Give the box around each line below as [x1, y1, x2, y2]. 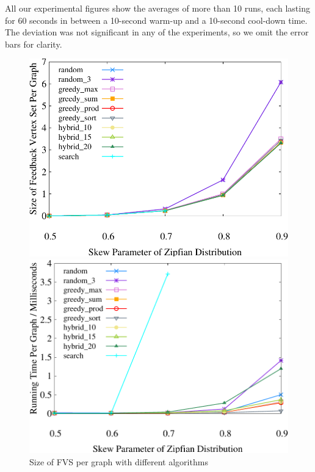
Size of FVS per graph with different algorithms [29, 456, 208, 468]
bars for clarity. [5, 37, 62, 50]
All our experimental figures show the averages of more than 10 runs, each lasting [5, 2, 310, 14]
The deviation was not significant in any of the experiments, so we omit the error [5, 26, 309, 38]
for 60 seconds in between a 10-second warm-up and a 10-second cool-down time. [5, 13, 308, 26]
